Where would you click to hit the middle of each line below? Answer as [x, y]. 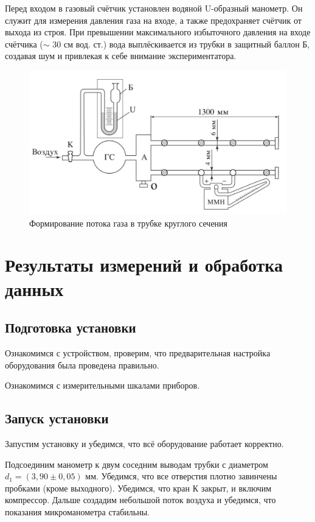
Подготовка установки [71, 327]
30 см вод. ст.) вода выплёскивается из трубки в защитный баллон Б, [181, 44]
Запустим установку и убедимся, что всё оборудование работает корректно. [144, 443]
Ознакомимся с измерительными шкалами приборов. [102, 385]
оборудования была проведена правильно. [82, 365]
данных [34, 288]
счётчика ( [24, 44]
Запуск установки [57, 418]
